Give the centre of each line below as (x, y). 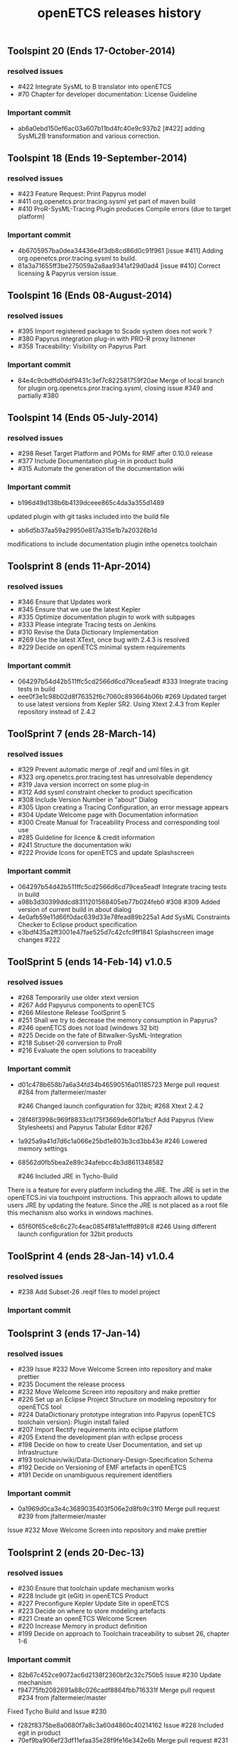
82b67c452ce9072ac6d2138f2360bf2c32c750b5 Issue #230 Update (119, 1675)
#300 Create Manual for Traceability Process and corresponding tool (119, 822)
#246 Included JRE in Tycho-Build (68, 1176)
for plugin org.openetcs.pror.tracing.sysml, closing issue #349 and (115, 388)
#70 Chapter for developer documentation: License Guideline (107, 95)
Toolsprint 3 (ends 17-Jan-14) (74, 1333)
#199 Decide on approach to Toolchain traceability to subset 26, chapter (123, 1633)
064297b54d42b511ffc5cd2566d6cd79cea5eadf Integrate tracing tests (122, 886)
